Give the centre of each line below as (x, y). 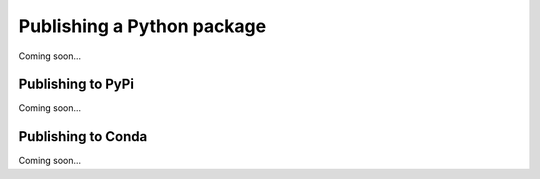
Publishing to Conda (83, 136)
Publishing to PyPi (76, 84)
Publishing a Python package (142, 26)
